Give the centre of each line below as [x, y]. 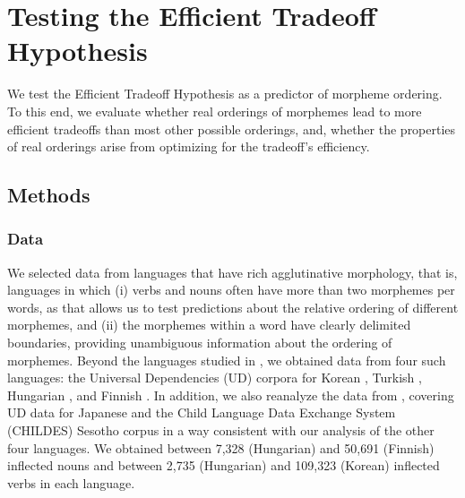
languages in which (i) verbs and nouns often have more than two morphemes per [231, 290]
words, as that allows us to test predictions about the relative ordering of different [233, 307]
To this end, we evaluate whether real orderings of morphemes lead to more [215, 111]
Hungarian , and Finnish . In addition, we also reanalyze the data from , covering [231, 395]
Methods [49, 195]
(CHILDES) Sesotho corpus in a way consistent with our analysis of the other [221, 430]
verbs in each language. [71, 482]
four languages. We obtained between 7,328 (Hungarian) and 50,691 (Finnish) [221, 447]
